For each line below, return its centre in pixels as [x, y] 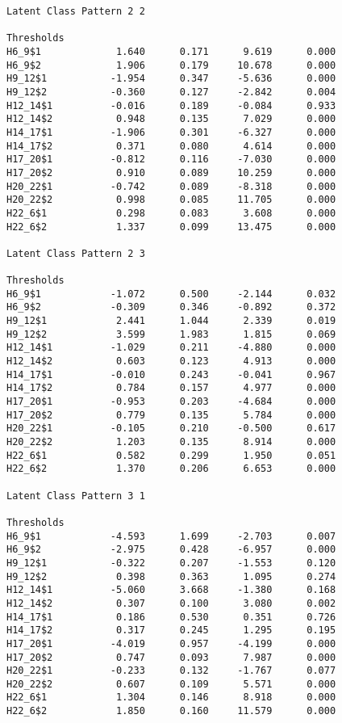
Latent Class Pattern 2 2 [76, 11]
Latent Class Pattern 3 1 [76, 496]
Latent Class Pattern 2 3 [76, 253]
